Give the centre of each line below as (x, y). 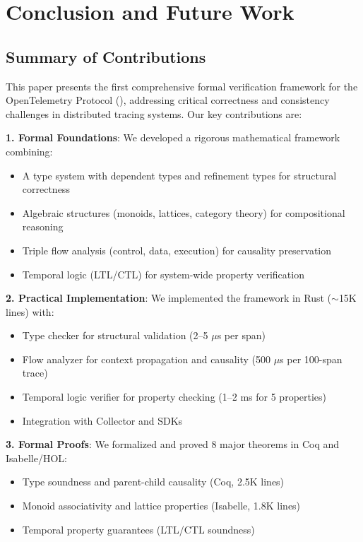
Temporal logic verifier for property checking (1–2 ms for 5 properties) (174, 397)
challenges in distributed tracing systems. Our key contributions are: (154, 113)
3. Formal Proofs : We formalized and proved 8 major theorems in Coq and (173, 444)
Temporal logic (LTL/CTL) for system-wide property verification (163, 274)
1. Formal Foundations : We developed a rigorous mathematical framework (173, 137)
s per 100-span (311, 359)
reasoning (43, 226)
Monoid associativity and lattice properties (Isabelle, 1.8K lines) (161, 506)
